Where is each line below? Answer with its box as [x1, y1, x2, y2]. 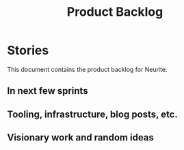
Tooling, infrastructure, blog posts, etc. [7, 108, 178, 120]
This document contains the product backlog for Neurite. [7, 65, 168, 73]
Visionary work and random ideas [7, 132, 154, 144]
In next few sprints [7, 85, 88, 97]
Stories [7, 42, 49, 58]
